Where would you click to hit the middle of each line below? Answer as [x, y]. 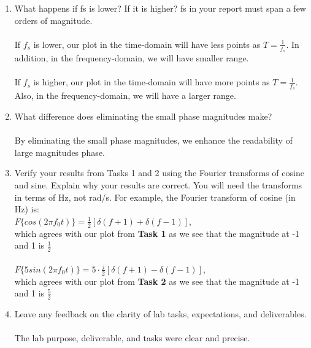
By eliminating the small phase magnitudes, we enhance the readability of [153, 140]
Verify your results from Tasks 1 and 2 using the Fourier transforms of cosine [159, 173]
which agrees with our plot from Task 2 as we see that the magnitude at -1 [157, 281]
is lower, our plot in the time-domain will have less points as [147, 44]
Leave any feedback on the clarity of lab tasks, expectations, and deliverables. [160, 314]
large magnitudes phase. [60, 152]
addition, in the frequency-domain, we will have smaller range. [132, 58]
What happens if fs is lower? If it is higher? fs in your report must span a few [160, 8]
